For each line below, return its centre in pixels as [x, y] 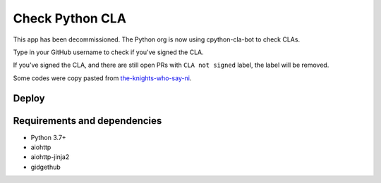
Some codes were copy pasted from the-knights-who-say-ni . [102, 78]
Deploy [29, 98]
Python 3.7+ [48, 137]
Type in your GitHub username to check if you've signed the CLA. [108, 52]
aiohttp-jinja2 [50, 157]
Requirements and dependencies [87, 121]
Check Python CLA [70, 18]
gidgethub [46, 167]
